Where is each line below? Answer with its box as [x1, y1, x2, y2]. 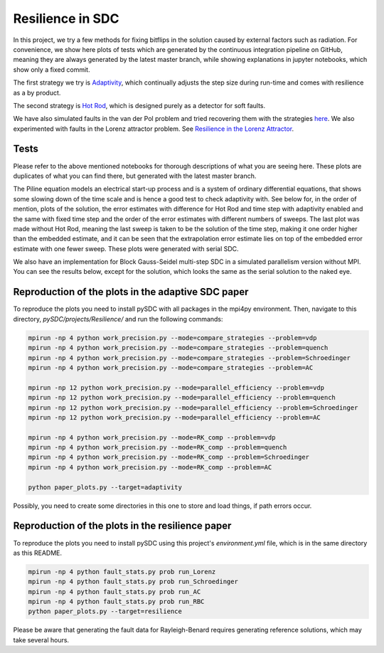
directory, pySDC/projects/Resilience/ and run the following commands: [13, 314, 223, 323]
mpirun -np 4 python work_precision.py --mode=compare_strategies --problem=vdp [28, 334, 317, 341]
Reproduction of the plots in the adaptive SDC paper [13, 286, 249, 298]
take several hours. [13, 635, 70, 644]
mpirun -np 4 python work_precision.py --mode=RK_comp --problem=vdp [28, 433, 276, 441]
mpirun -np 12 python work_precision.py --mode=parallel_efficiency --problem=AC [28, 413, 321, 421]
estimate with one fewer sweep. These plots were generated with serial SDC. [13, 244, 239, 253]
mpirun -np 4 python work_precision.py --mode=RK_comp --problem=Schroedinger [28, 453, 309, 462]
